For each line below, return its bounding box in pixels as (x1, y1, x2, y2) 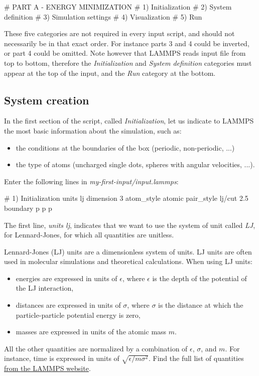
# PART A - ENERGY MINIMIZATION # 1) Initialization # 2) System (4, 2, 232, 12)
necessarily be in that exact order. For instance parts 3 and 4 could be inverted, (4, 38, 249, 48)
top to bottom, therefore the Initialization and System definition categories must (4, 57, 252, 68)
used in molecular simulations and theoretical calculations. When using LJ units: (4, 256, 252, 267)
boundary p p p (4, 202, 52, 213)
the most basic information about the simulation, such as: (4, 125, 182, 136)
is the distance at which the (158, 300, 243, 310)
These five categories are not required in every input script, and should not (4, 28, 235, 39)
